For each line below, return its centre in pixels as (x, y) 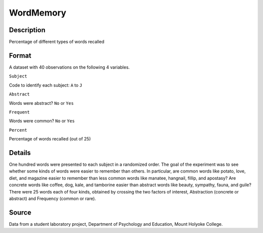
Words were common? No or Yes (42, 121)
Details (20, 153)
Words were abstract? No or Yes (41, 103)
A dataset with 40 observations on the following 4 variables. (69, 67)
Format (20, 55)
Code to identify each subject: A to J (46, 85)
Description (27, 30)
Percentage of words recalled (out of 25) (50, 139)
